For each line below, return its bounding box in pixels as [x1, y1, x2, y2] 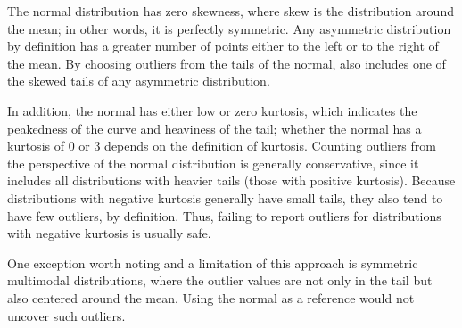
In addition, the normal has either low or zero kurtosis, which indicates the [7, 101, 417, 119]
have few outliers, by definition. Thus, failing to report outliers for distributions [7, 206, 441, 225]
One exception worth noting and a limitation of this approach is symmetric [7, 253, 418, 272]
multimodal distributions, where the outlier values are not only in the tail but [7, 271, 433, 290]
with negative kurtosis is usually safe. [7, 224, 211, 242]
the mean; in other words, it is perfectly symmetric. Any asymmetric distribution [7, 19, 451, 37]
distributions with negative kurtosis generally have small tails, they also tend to [7, 188, 443, 207]
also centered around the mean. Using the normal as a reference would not [7, 288, 415, 307]
